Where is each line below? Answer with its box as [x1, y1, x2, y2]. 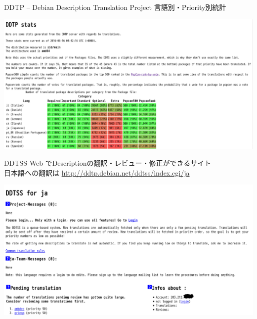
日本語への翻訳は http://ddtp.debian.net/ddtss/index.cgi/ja [4, 167, 190, 178]
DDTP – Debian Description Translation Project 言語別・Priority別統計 [4, 2, 226, 12]
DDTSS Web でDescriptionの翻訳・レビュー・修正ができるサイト [4, 158, 212, 168]
